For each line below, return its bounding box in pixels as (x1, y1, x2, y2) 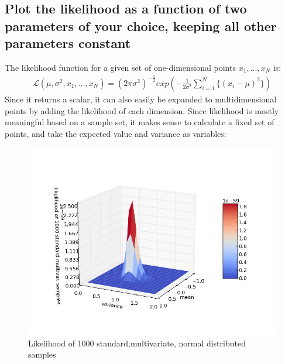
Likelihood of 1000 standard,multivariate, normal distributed (28, 336, 246, 349)
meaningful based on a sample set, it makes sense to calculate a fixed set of (5, 116, 274, 128)
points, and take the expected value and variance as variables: (5, 127, 226, 139)
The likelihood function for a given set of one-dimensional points (5, 61, 236, 73)
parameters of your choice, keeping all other (5, 16, 277, 35)
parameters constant (5, 34, 131, 52)
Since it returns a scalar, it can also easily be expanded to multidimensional (5, 92, 277, 105)
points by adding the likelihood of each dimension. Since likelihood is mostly (5, 104, 279, 116)
